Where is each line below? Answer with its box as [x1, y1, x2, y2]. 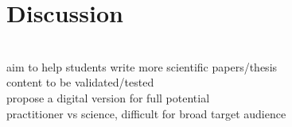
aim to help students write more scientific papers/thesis [6, 58, 278, 75]
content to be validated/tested [6, 74, 154, 90]
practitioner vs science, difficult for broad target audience [6, 105, 286, 121]
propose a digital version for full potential [6, 89, 210, 106]
